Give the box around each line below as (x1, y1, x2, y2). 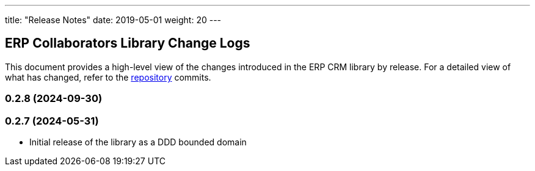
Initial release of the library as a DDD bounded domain (29, 136, 247, 147)
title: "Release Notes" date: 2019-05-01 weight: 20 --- (5, 15, 222, 25)
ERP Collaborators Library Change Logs (5, 35, 250, 51)
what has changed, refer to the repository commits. (5, 71, 211, 82)
